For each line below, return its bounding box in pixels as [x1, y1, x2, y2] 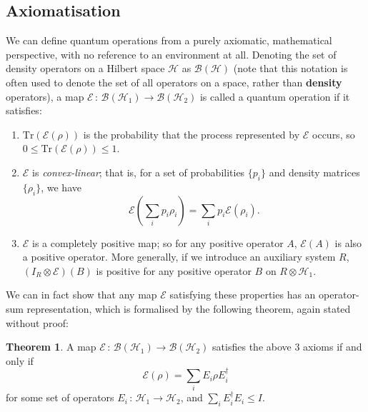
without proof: [6, 315, 69, 330]
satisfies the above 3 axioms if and [212, 339, 362, 354]
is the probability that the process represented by [83, 126, 300, 141]
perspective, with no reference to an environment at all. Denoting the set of [6, 46, 337, 61]
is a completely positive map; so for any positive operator [32, 235, 284, 250]
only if [6, 353, 34, 368]
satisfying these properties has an [169, 287, 316, 302]
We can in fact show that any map [6, 287, 157, 302]
